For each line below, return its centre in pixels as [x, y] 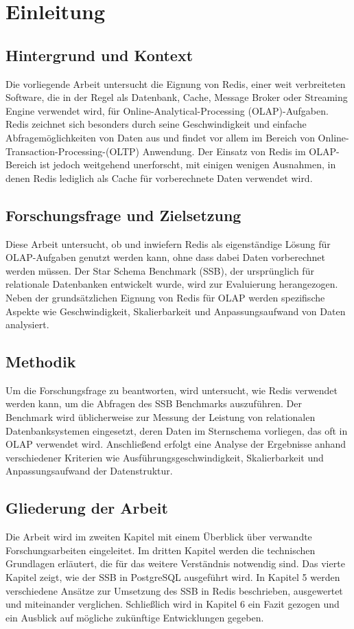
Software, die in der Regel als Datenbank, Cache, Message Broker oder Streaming [177, 97]
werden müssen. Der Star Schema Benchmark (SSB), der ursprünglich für [160, 270]
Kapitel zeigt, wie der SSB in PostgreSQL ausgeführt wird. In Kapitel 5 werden [173, 577]
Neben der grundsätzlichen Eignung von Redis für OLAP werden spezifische [165, 297]
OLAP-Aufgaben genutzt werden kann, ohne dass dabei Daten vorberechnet [165, 257]
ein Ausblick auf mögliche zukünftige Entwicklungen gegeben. [135, 617]
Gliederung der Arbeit [87, 508]
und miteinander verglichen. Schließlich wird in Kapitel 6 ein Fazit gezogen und [173, 604]
